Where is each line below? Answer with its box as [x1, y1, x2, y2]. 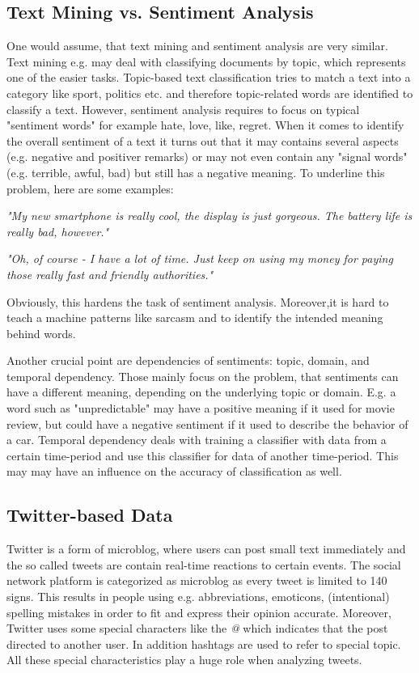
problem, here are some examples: [6, 180, 174, 197]
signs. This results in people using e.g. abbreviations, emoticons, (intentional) [6, 588, 390, 605]
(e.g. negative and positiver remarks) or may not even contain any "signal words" [6, 148, 408, 165]
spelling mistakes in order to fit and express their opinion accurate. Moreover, [6, 603, 391, 620]
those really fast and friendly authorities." [6, 265, 214, 282]
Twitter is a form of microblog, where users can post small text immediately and [6, 540, 406, 557]
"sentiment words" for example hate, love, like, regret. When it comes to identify [6, 116, 404, 133]
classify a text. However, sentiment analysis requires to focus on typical [6, 100, 360, 117]
